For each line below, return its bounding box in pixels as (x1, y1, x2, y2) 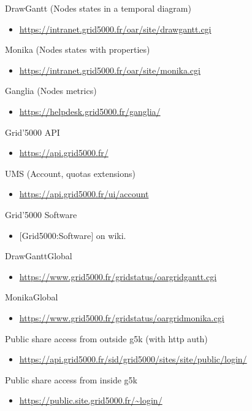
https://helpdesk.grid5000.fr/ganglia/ (19, 104, 161, 117)
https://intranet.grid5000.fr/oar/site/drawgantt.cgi (19, 22, 212, 35)
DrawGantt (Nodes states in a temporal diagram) (5, 2, 191, 14)
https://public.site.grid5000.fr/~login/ (19, 394, 162, 407)
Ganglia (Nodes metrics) (5, 84, 97, 97)
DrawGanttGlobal (5, 249, 72, 262)
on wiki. (96, 229, 126, 241)
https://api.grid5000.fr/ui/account (19, 187, 149, 200)
